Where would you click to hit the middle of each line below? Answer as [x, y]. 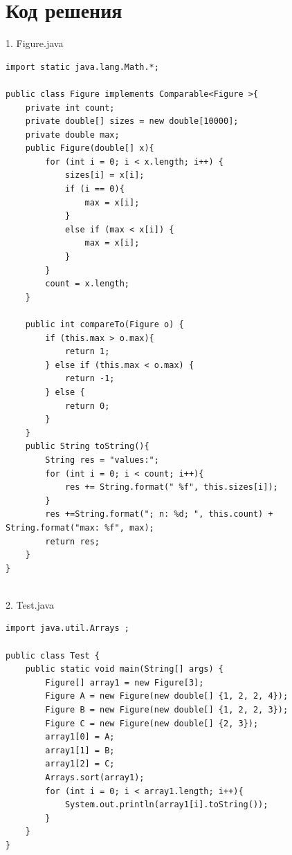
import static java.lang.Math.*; [82, 67]
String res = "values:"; [102, 460]
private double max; [72, 135]
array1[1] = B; [80, 750]
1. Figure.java [35, 43]
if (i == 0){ [94, 189]
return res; [73, 541]
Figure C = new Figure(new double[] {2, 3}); [152, 723]
